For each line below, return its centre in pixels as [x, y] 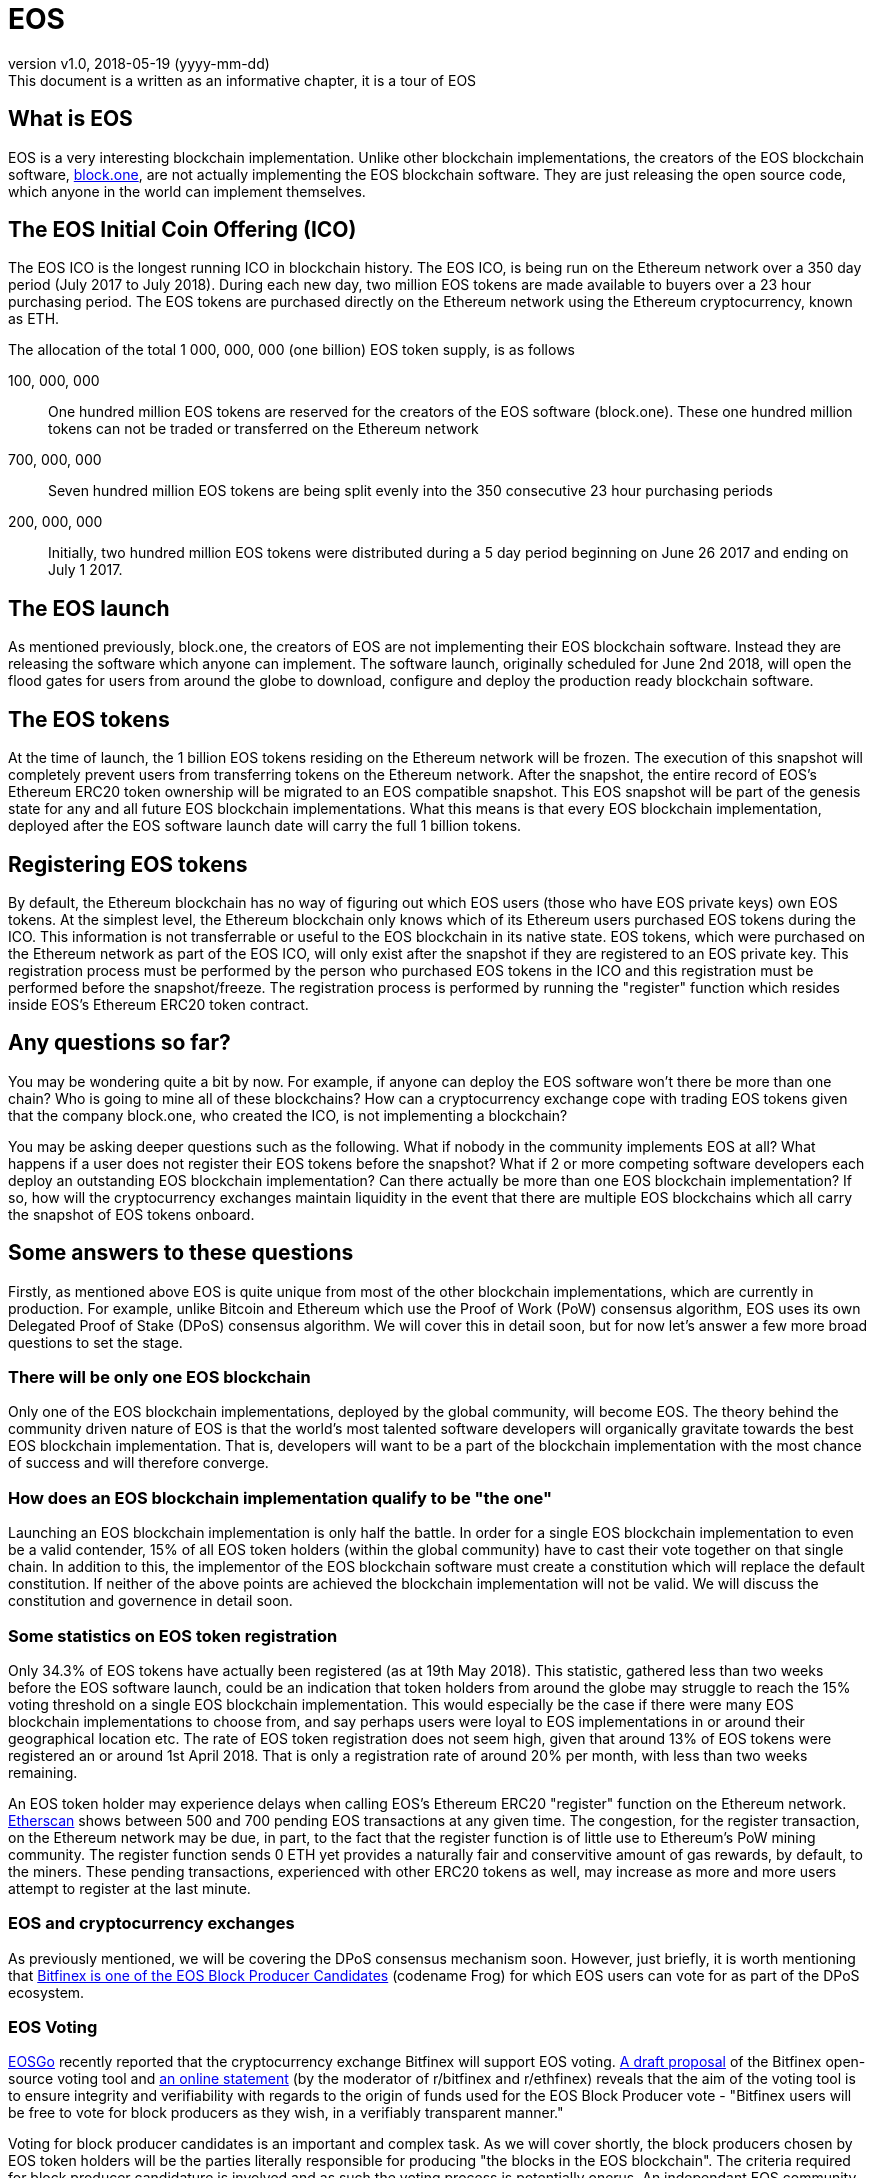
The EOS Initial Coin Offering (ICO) [182, 230]
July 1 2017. [85, 570]
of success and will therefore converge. [138, 1463]
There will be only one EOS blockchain [159, 1377]
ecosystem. [46, 1992]
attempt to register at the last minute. [129, 1888]
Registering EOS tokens [128, 864]
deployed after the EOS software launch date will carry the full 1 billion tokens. [265, 826]
